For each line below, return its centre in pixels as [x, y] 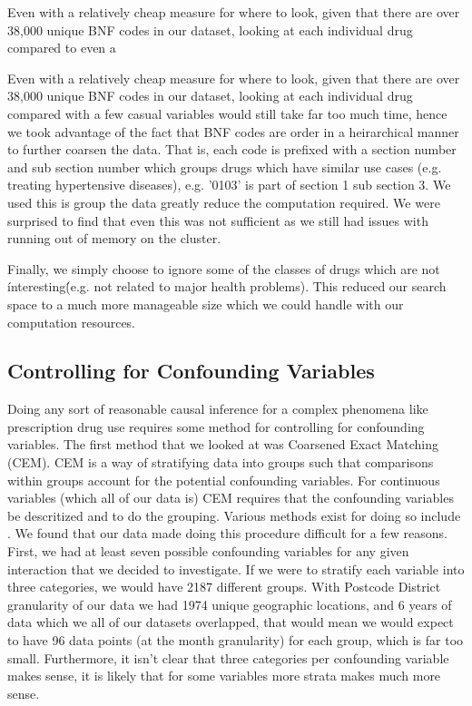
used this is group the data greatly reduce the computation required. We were [224, 202]
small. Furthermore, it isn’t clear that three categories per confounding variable [228, 657]
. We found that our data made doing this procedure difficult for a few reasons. [228, 533]
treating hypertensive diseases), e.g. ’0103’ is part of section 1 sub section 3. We [229, 185]
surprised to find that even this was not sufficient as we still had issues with [218, 220]
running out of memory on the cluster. [114, 238]
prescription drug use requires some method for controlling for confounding [216, 426]
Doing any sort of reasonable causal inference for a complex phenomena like [218, 409]
